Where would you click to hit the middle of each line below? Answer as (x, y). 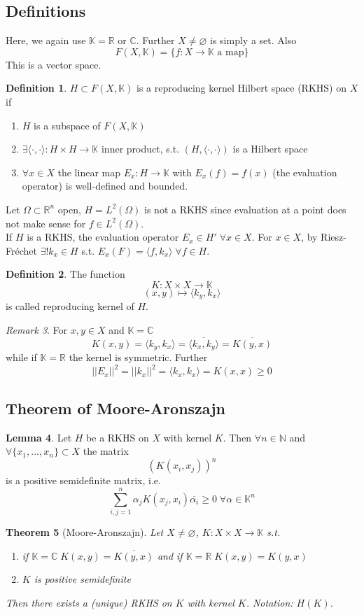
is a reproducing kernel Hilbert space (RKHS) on (241, 88)
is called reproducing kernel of (70, 306)
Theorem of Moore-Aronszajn (116, 408)
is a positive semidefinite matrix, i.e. (83, 480)
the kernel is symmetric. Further (138, 357)
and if (170, 555)
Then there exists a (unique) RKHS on (89, 602)
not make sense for (46, 223)
